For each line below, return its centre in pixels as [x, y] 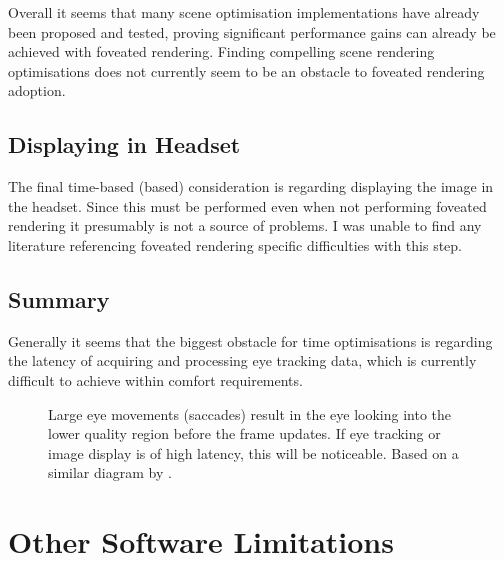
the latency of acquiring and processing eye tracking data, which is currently [242, 360]
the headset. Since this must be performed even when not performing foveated [247, 205]
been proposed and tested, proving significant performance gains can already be [252, 31]
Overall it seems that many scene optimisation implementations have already [244, 12]
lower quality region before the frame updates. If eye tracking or [244, 433]
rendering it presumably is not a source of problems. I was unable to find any [245, 225]
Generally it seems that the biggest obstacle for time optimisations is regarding [250, 340]
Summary [59, 298]
